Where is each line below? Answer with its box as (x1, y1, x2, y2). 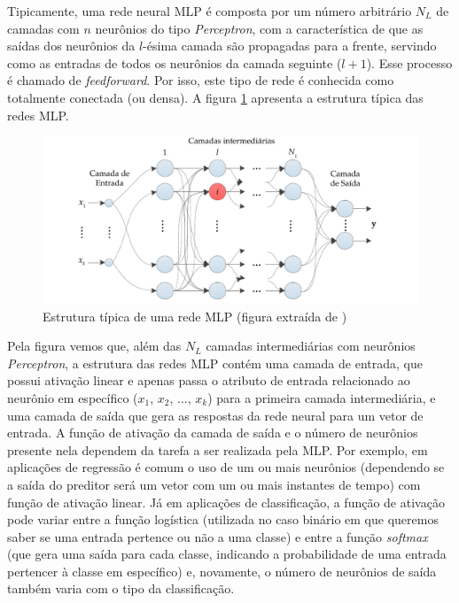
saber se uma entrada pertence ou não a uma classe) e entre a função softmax (7, 527, 428, 545)
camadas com (7, 19, 80, 37)
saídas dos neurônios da (7, 36, 136, 55)
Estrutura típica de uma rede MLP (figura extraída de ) (43, 306, 347, 325)
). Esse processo (366, 53, 453, 72)
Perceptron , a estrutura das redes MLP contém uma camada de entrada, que (7, 353, 423, 372)
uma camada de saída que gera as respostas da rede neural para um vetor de (7, 406, 424, 424)
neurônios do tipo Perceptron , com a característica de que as (95, 19, 424, 37)
